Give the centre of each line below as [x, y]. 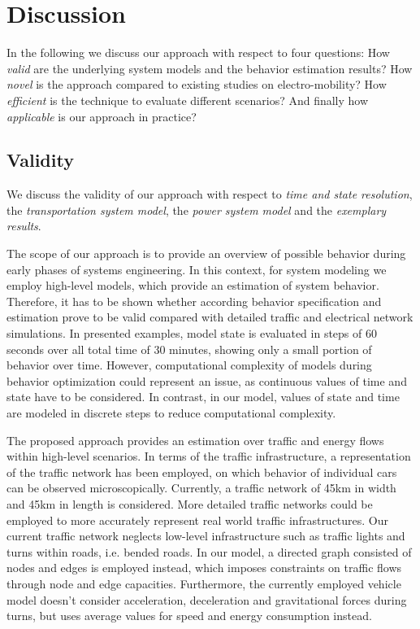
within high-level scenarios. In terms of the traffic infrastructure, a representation [209, 456]
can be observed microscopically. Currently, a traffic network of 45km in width [201, 488]
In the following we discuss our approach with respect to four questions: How [198, 52]
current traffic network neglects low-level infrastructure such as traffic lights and [206, 536]
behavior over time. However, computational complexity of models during [189, 365]
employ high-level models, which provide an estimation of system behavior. [193, 285]
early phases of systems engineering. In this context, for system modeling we [197, 269]
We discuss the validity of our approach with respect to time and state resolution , [210, 194]
